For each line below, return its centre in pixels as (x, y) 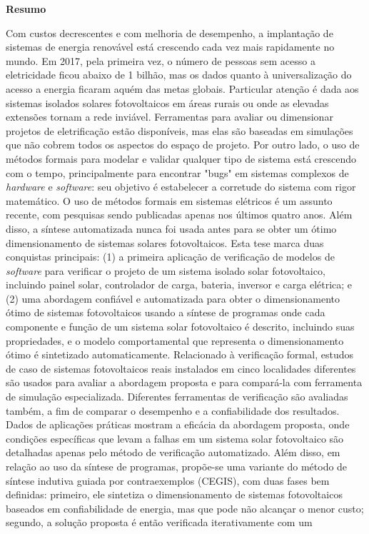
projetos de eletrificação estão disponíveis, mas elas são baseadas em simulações (180, 130)
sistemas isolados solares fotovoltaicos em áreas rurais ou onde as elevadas (167, 102)
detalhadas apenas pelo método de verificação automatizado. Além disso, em (173, 452)
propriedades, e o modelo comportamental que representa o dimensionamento (175, 340)
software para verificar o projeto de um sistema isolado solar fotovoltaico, (166, 270)
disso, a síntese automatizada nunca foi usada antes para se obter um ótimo (171, 228)
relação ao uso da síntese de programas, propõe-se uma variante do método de (177, 466)
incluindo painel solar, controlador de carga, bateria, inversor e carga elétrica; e (179, 284)
